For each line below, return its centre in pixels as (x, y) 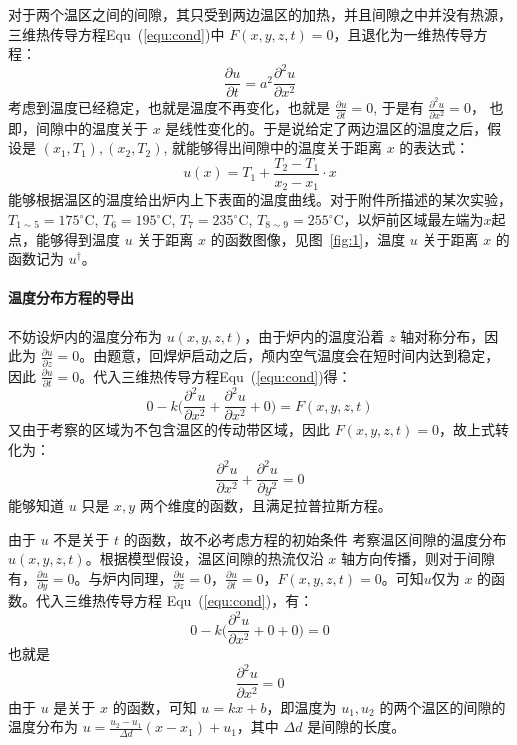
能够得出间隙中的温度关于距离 (284, 147)
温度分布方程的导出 (71, 297)
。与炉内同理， (123, 577)
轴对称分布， (442, 335)
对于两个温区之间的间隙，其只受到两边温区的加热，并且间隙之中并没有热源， (260, 14)
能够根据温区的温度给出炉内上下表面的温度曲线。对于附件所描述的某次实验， (260, 199)
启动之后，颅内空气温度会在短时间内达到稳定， (345, 355)
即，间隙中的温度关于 (78, 127)
